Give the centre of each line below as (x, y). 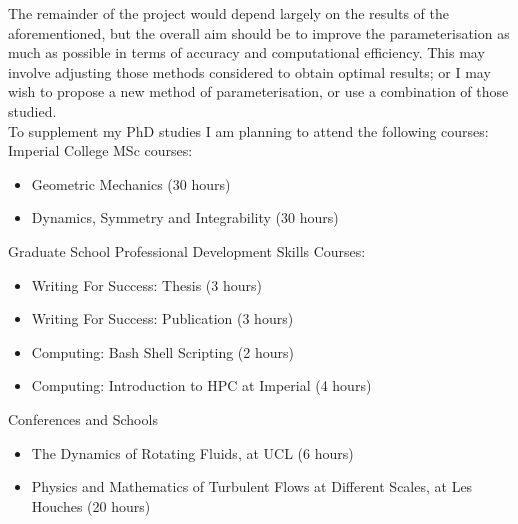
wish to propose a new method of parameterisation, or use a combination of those (258, 91)
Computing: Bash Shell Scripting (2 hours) (162, 351)
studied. (32, 110)
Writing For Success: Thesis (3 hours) (146, 284)
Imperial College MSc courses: (100, 150)
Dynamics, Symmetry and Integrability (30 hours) (185, 217)
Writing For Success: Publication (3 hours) (162, 318)
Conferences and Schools (83, 418)
